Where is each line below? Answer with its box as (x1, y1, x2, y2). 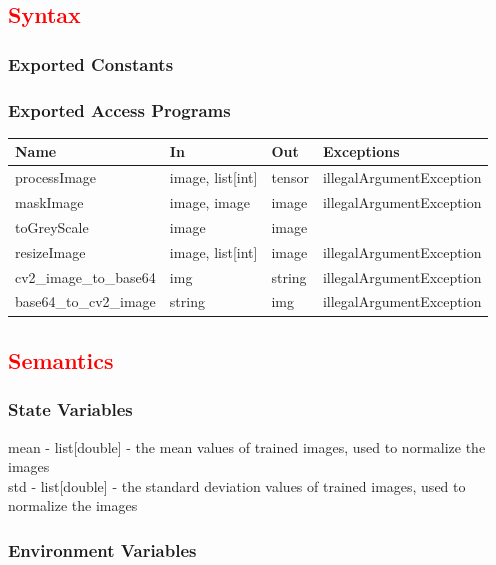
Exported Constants (8, 51, 174, 76)
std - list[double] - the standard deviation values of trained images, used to (8, 475, 466, 496)
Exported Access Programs (8, 97, 231, 122)
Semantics (8, 344, 114, 375)
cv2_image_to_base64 (15, 266, 156, 287)
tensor (271, 167, 309, 188)
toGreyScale (15, 216, 89, 237)
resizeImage (15, 241, 86, 262)
